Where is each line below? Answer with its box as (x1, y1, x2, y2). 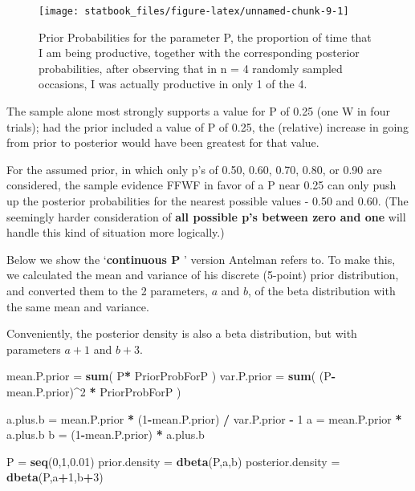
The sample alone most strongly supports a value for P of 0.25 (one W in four (6, 103, 390, 120)
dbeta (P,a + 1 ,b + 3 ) (6, 469, 104, 485)
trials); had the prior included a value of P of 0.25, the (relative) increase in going (6, 118, 409, 135)
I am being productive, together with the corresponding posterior (39, 44, 360, 61)
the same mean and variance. (6, 298, 149, 314)
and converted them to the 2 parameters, (6, 282, 209, 298)
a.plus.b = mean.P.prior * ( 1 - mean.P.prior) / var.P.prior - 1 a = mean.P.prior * (6, 410, 402, 427)
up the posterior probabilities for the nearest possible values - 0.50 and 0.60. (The (6, 193, 409, 209)
